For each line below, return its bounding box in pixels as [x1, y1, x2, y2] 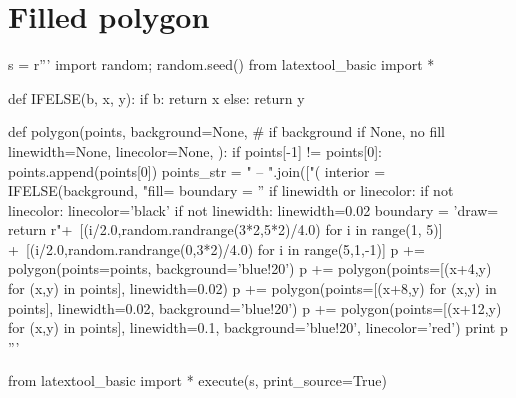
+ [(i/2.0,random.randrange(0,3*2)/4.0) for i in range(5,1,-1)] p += [8, 238, 425, 259]
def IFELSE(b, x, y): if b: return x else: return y [8, 87, 305, 108]
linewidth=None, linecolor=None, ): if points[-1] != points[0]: [8, 140, 382, 161]
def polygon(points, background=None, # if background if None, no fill [8, 121, 445, 142]
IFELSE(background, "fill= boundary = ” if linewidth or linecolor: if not [8, 180, 454, 201]
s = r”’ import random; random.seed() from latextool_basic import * [8, 54, 435, 75]
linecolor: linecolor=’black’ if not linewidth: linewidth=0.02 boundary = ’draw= [8, 199, 499, 220]
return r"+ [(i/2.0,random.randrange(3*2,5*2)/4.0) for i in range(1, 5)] [8, 219, 443, 240]
